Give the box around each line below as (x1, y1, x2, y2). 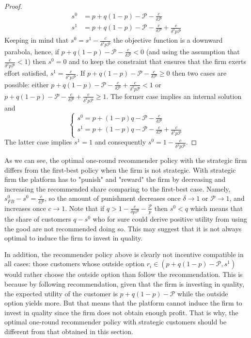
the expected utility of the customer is (4, 288, 118, 298)
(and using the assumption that (146, 46, 240, 56)
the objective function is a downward (113, 35, 223, 45)
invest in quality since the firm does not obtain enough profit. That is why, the (4, 307, 238, 317)
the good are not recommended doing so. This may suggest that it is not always (4, 223, 242, 233)
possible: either (4, 79, 49, 89)
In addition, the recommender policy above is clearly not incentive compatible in (4, 249, 244, 259)
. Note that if (65, 203, 105, 213)
